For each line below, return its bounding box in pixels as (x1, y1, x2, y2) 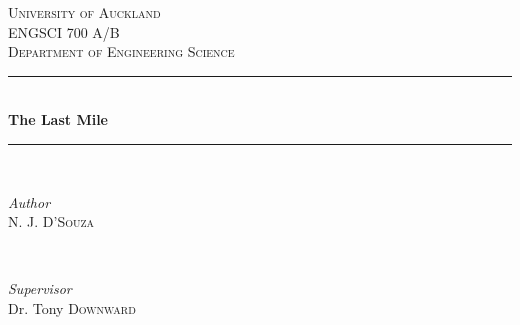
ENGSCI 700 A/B (8, 21, 120, 42)
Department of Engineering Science (8, 41, 235, 62)
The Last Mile (8, 109, 108, 130)
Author (8, 191, 51, 212)
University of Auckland (8, 2, 161, 22)
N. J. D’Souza (8, 211, 95, 232)
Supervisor (8, 278, 72, 299)
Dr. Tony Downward (8, 297, 136, 318)
